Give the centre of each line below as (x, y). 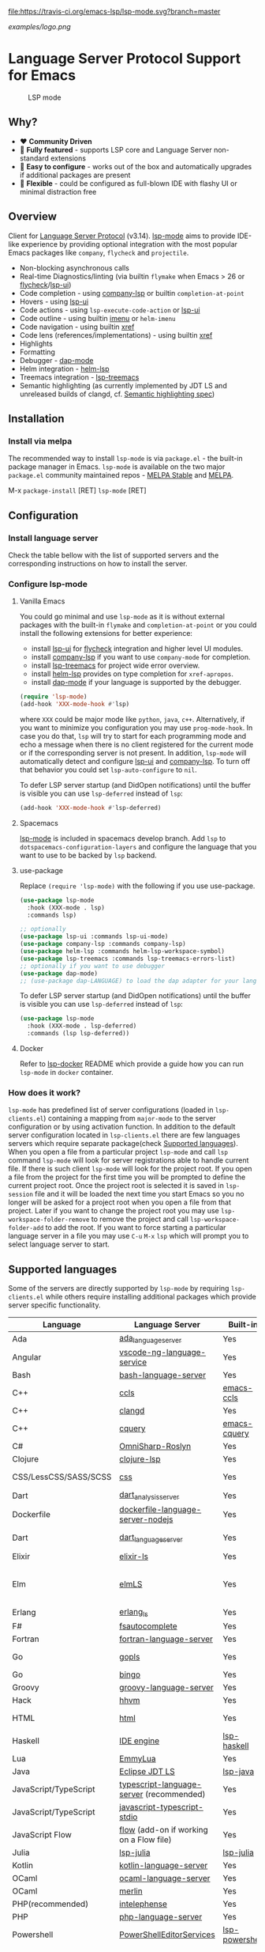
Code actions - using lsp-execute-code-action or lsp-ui (110, 310)
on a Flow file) (146, 1840)
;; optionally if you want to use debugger (92, 966)
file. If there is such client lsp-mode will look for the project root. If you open (130, 1169)
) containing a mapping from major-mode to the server (130, 1118)
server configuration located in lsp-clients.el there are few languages (124, 1135)
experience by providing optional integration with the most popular (129, 244)
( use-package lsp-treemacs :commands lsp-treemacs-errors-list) (127, 959)
